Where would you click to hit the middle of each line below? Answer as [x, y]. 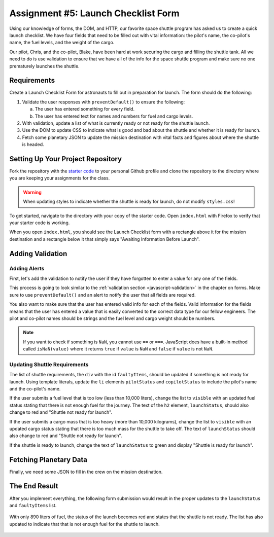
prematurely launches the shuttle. [44, 66]
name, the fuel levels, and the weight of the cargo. [62, 43]
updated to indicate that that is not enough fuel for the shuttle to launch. [84, 524]
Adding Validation [38, 254]
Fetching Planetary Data [48, 460]
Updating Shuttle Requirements [49, 364]
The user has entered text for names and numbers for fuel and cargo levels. [114, 116]
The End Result [34, 486]
